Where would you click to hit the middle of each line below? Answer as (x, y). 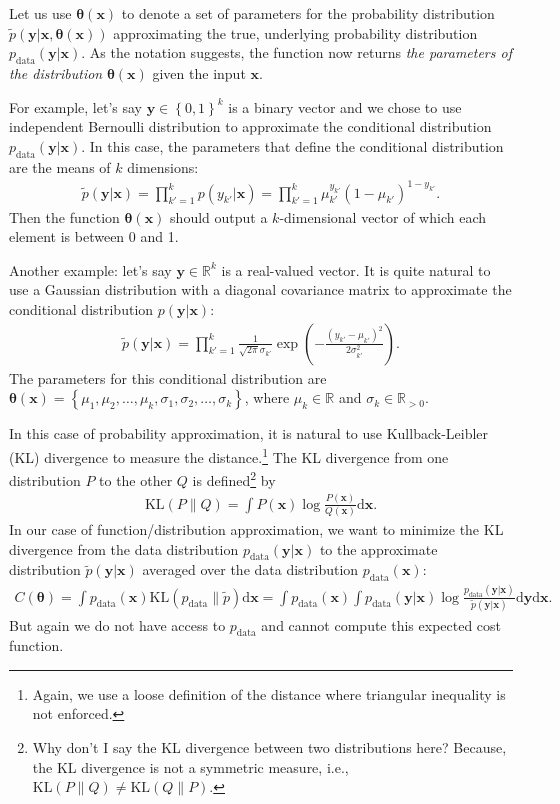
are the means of (60, 166)
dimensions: (163, 166)
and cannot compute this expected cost (381, 624)
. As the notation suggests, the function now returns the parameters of (296, 52)
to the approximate (378, 548)
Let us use (40, 13)
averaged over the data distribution (250, 569)
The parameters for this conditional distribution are (168, 377)
